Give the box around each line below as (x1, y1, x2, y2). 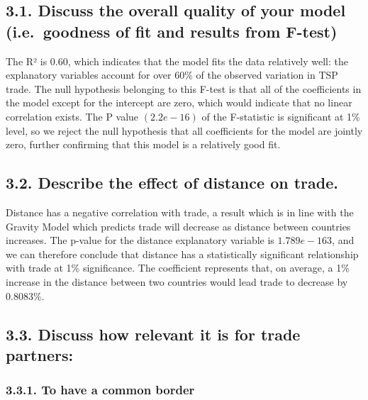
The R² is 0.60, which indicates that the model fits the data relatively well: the (6, 53, 349, 68)
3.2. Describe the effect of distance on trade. (6, 172, 338, 194)
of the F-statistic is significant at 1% (201, 109, 360, 123)
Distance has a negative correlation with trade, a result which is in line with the (6, 204, 354, 219)
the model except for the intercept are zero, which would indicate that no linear (6, 95, 352, 110)
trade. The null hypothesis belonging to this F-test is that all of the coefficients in (6, 81, 362, 96)
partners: (6, 343, 74, 365)
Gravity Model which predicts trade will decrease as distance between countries (6, 218, 351, 233)
